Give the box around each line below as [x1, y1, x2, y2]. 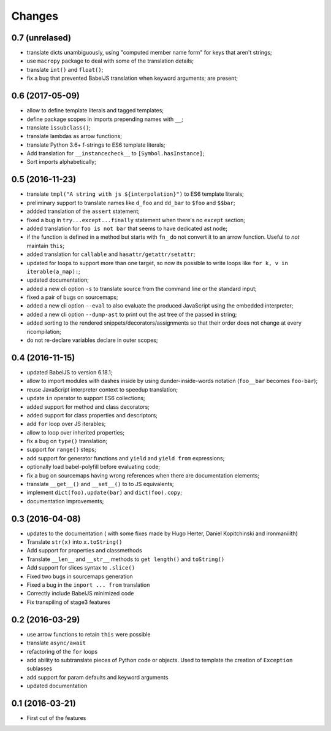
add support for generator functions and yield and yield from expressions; [26, 454, 225, 462]
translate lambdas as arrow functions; [26, 133, 123, 140]
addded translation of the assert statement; [26, 207, 140, 215]
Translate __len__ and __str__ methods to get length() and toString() [26, 555, 225, 563]
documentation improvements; [26, 497, 104, 505]
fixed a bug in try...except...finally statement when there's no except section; [26, 216, 245, 223]
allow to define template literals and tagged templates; [26, 107, 164, 114]
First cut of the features [26, 714, 86, 721]
